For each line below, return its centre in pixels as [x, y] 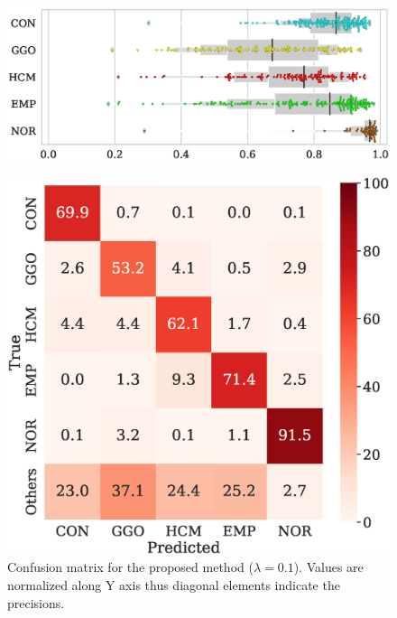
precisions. [36, 602]
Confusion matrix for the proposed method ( [130, 567]
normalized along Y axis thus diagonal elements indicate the [174, 584]
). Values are [328, 567]
